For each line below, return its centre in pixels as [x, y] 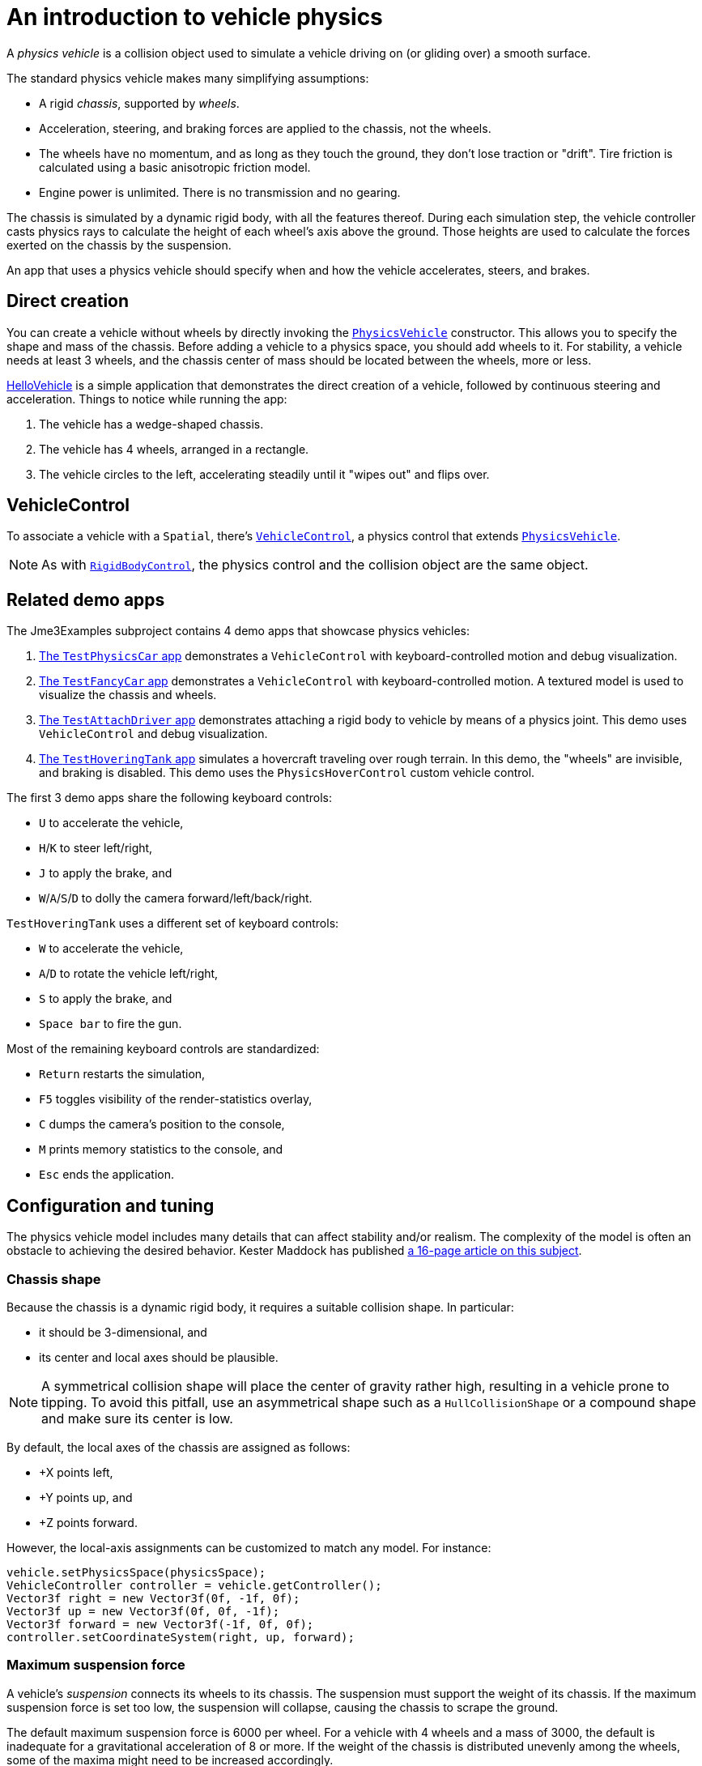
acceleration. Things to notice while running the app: [147, 399]
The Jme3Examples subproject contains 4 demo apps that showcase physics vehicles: [238, 631]
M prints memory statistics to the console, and [161, 1150]
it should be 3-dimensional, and [123, 1332]
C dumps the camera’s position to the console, [162, 1124]
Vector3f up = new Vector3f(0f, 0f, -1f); [143, 1611]
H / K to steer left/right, [96, 848]
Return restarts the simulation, [122, 1074]
